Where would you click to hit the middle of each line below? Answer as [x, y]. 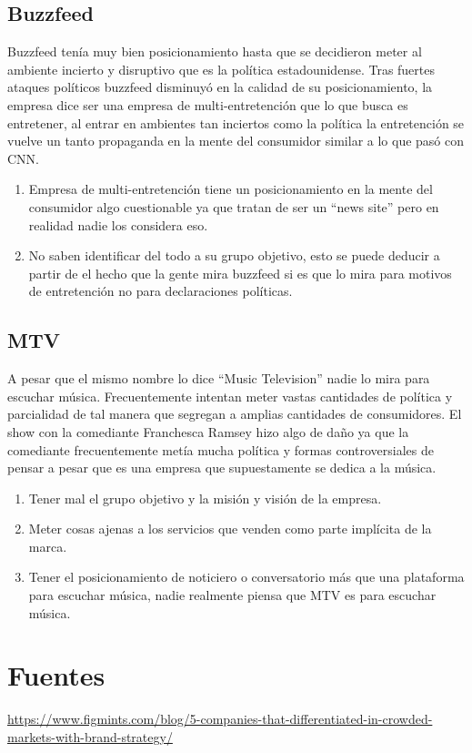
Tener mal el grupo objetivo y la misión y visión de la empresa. [205, 498]
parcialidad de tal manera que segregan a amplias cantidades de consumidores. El [235, 414]
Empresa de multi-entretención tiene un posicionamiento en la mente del [231, 189]
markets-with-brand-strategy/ [90, 736]
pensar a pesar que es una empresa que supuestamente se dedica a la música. [222, 468]
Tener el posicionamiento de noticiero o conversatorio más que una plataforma [246, 577]
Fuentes [56, 675]
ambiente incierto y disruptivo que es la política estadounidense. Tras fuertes [221, 69]
